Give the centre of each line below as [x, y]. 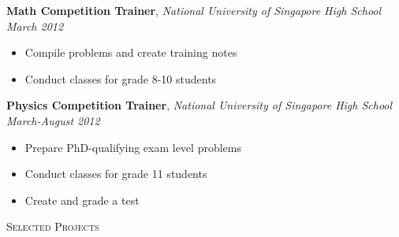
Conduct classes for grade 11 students [116, 174]
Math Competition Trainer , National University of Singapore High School [194, 10]
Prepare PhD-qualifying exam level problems [133, 147]
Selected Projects [53, 226]
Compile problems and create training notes [131, 52]
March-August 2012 [53, 120]
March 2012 [35, 26]
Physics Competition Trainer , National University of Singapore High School [199, 105]
